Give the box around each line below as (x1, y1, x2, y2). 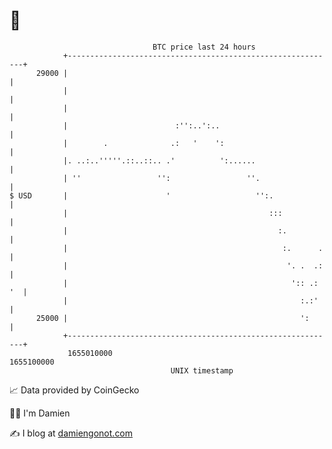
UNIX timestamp (170, 365, 234, 376)
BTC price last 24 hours (152, 42, 256, 52)
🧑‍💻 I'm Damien (9, 407, 71, 419)
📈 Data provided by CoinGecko (9, 384, 140, 396)
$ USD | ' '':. (9, 190, 274, 201)
